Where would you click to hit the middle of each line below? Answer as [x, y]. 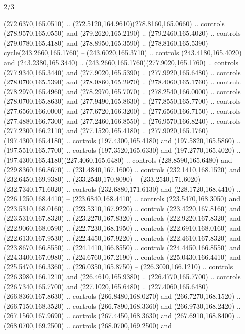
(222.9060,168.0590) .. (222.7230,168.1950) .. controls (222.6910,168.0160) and [122, 228]
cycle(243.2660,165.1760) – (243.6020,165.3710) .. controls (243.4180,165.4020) [123, 52]
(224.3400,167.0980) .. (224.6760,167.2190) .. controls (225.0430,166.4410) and [122, 257]
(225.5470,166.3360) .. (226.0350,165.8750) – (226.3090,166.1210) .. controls [119, 267]
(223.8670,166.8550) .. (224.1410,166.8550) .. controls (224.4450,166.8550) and [122, 247]
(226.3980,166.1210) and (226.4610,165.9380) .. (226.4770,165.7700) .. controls [122, 277]
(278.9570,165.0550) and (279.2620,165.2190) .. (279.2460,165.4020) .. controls [122, 33]
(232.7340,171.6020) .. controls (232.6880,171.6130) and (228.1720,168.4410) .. [122, 189]
